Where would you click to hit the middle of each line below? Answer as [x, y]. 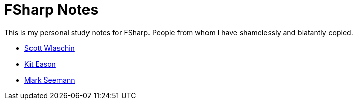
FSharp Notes [51, 10]
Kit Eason [40, 64]
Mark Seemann [50, 80]
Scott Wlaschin [50, 48]
